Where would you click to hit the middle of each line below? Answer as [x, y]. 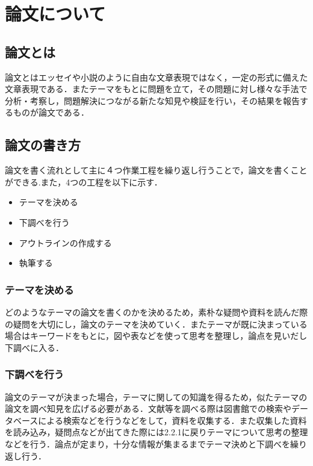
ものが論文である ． [51, 112]
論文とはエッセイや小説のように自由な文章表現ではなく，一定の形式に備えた [156, 77]
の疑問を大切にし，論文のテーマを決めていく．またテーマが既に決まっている [156, 324]
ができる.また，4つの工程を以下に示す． [84, 182]
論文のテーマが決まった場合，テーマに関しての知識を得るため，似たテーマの [156, 396]
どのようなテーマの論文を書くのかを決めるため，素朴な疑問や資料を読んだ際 [156, 312]
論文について [55, 14]
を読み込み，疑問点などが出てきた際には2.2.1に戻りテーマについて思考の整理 [156, 432]
